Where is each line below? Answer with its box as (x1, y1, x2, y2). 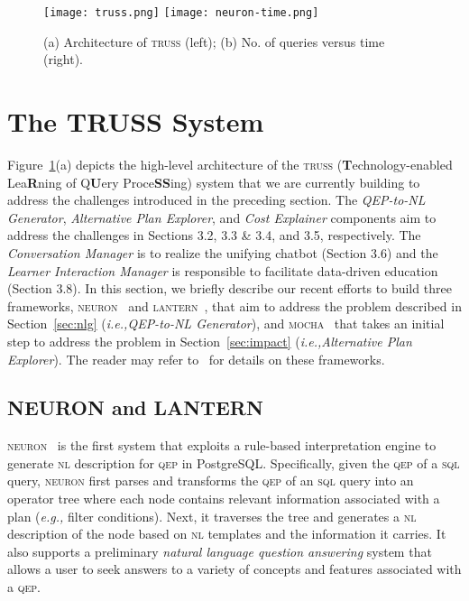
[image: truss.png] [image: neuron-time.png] (43, 6, 319, 19)
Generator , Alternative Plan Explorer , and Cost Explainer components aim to (7, 208, 437, 227)
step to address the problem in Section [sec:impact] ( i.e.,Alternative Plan (7, 331, 412, 350)
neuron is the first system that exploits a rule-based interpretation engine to (7, 436, 437, 455)
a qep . (7, 578, 41, 596)
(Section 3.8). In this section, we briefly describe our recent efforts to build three (7, 279, 452, 298)
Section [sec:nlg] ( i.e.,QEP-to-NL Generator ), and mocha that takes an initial (7, 314, 445, 333)
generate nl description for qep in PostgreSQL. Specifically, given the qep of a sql (7, 453, 460, 472)
